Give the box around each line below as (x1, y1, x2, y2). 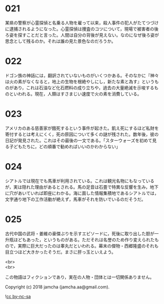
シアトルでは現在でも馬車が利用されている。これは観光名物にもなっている (5, 177, 155, 184)
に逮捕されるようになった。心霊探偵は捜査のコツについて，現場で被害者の (5, 25, 155, 32)
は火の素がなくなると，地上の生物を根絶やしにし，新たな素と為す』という (5, 78, 155, 84)
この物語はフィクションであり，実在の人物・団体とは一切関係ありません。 (5, 274, 155, 280)
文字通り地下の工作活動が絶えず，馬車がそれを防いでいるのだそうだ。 (5, 196, 146, 202)
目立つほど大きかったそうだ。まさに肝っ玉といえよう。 (5, 249, 116, 255)
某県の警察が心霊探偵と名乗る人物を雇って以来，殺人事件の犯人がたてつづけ (5, 20, 159, 25)
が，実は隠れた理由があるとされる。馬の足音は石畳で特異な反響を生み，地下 (5, 184, 159, 190)
